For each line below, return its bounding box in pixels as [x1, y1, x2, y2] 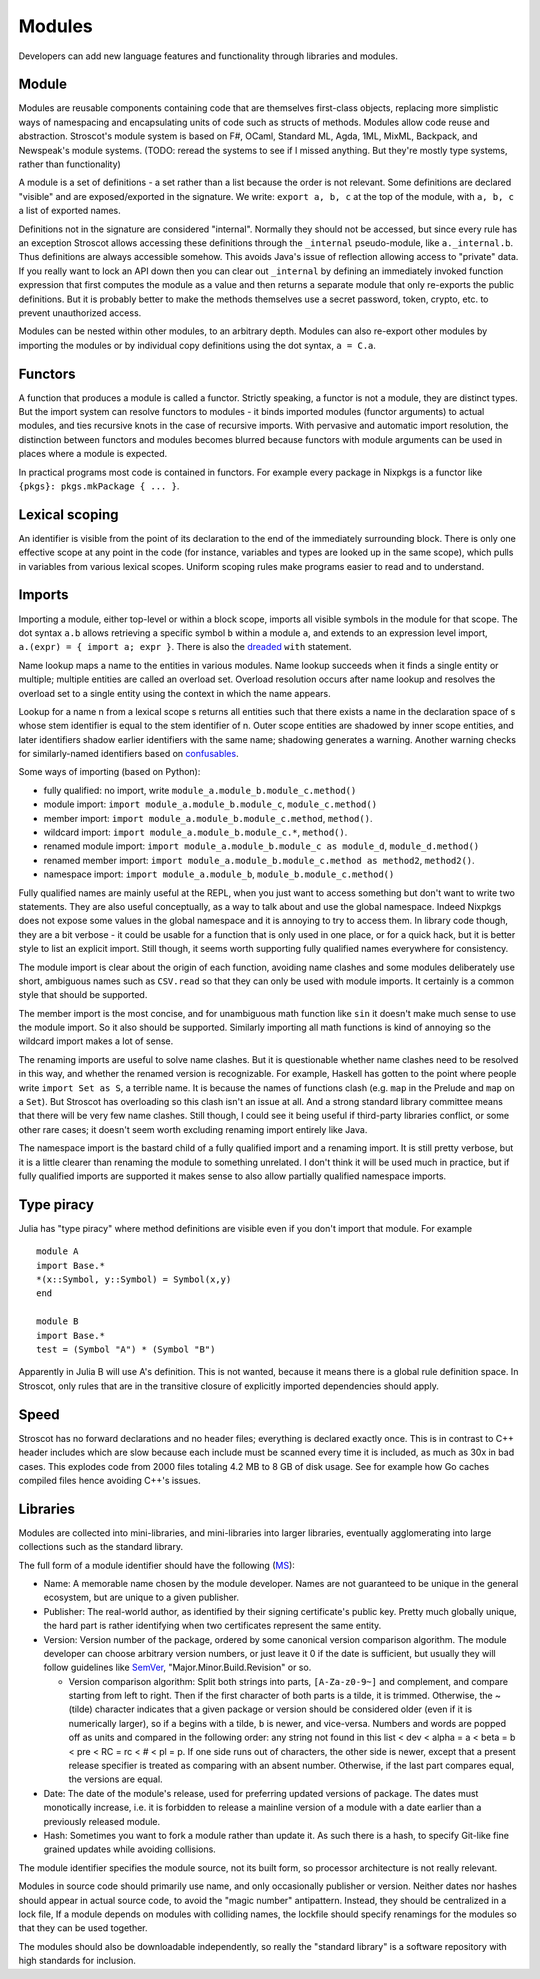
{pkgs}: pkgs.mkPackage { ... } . [18, 480, 180, 492]
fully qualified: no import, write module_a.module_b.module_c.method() [43, 784, 357, 796]
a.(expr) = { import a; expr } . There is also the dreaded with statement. [18, 641, 352, 653]
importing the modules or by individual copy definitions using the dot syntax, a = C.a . [18, 339, 377, 351]
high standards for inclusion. [18, 1955, 137, 1967]
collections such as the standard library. [18, 1541, 184, 1553]
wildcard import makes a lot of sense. [18, 1035, 174, 1047]
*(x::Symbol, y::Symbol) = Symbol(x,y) [36, 1274, 232, 1285]
